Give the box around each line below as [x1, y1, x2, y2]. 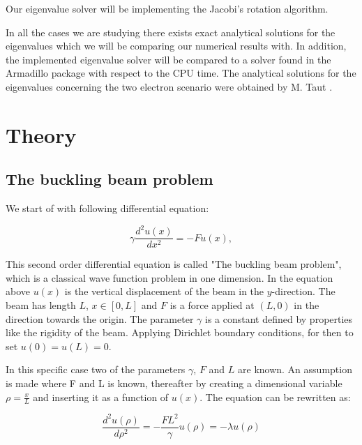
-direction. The [271, 284, 335, 299]
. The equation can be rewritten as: [199, 389, 351, 404]
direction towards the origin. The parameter [6, 311, 194, 326]
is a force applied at [169, 298, 255, 312]
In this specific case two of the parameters [6, 362, 186, 377]
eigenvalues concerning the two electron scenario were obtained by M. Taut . [6, 79, 333, 93]
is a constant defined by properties [204, 311, 353, 326]
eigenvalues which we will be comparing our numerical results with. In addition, [6, 38, 347, 53]
